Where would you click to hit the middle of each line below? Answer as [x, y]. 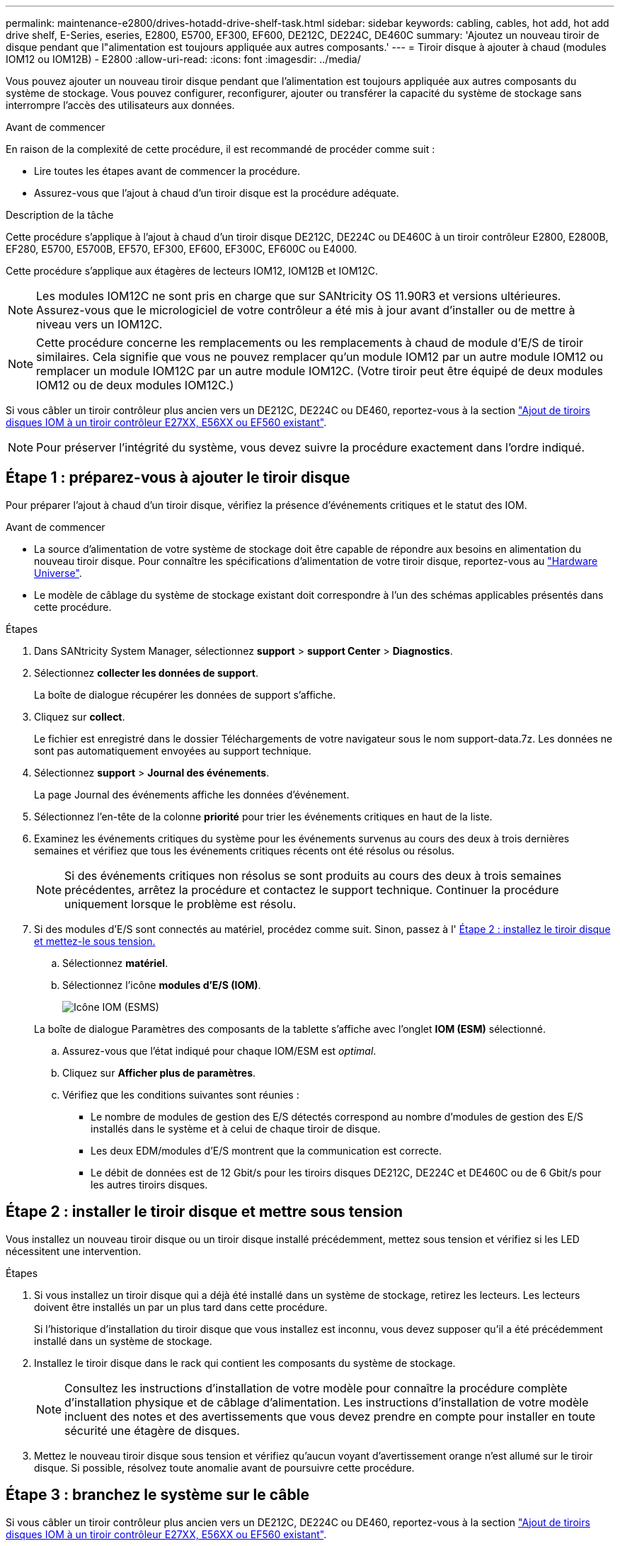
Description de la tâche [60, 215]
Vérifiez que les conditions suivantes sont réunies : [181, 1094]
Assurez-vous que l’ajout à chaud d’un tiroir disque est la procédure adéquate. [217, 193]
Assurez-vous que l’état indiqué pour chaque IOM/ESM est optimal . [219, 1050]
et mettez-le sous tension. [95, 941]
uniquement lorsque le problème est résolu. [180, 904]
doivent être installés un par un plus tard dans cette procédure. [181, 1307]
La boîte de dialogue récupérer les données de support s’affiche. [185, 694]
